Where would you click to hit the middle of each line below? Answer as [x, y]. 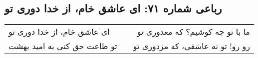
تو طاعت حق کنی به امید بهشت [63, 46]
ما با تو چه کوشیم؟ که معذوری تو [193, 32]
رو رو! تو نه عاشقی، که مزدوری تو [191, 46]
